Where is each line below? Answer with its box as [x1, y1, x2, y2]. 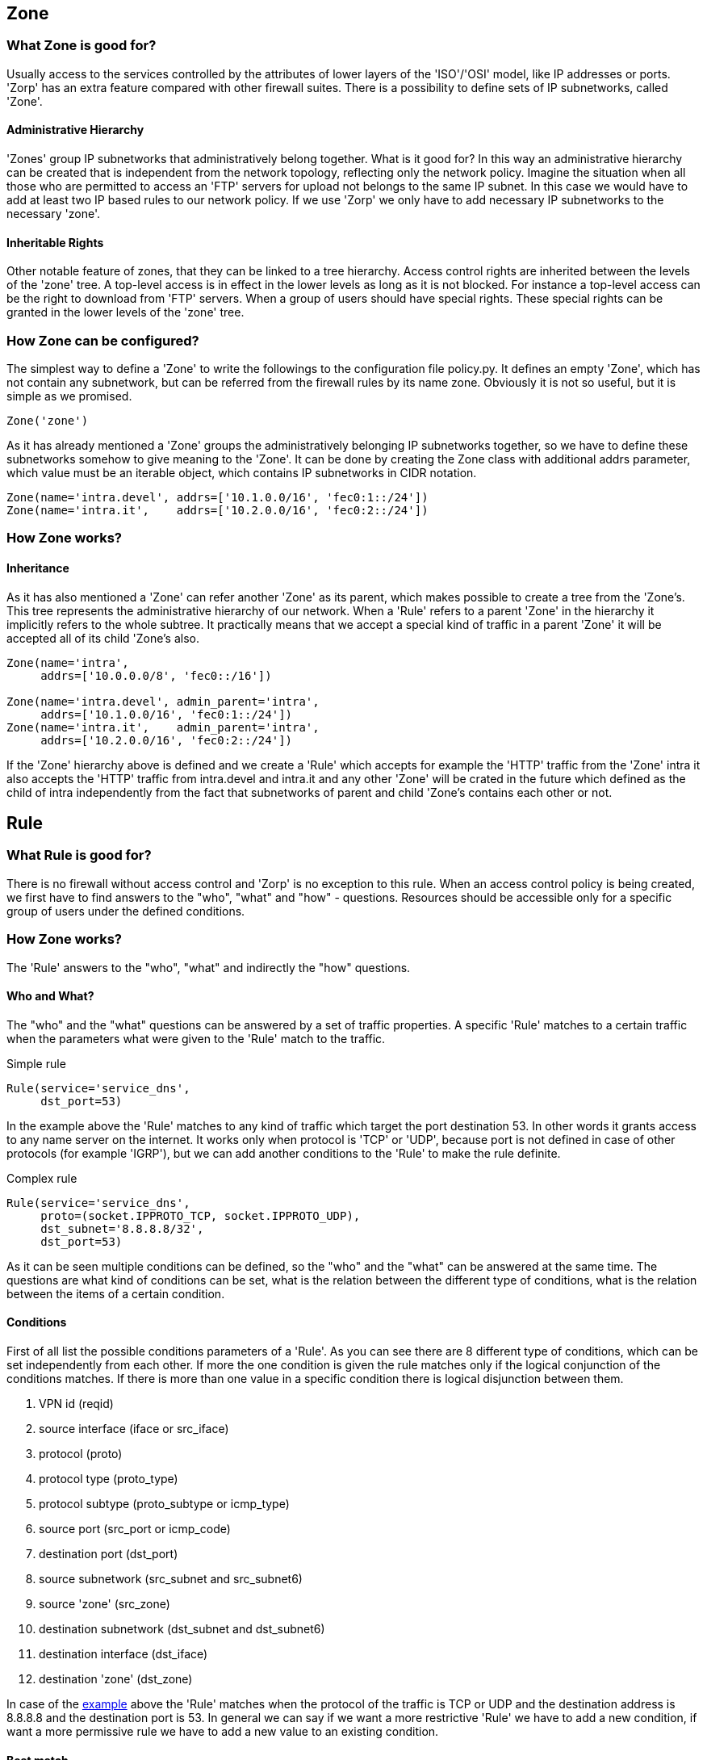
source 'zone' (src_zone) [39, 1596, 170, 1611]
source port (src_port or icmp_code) [39, 1521, 231, 1536]
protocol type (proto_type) [39, 1471, 178, 1486]
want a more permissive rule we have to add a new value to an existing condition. [6, 1724, 439, 1738]
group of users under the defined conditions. [6, 903, 245, 918]
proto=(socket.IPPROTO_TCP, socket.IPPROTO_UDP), [40, 1209, 361, 1222]
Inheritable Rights [6, 235, 104, 249]
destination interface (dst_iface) [39, 1646, 208, 1661]
